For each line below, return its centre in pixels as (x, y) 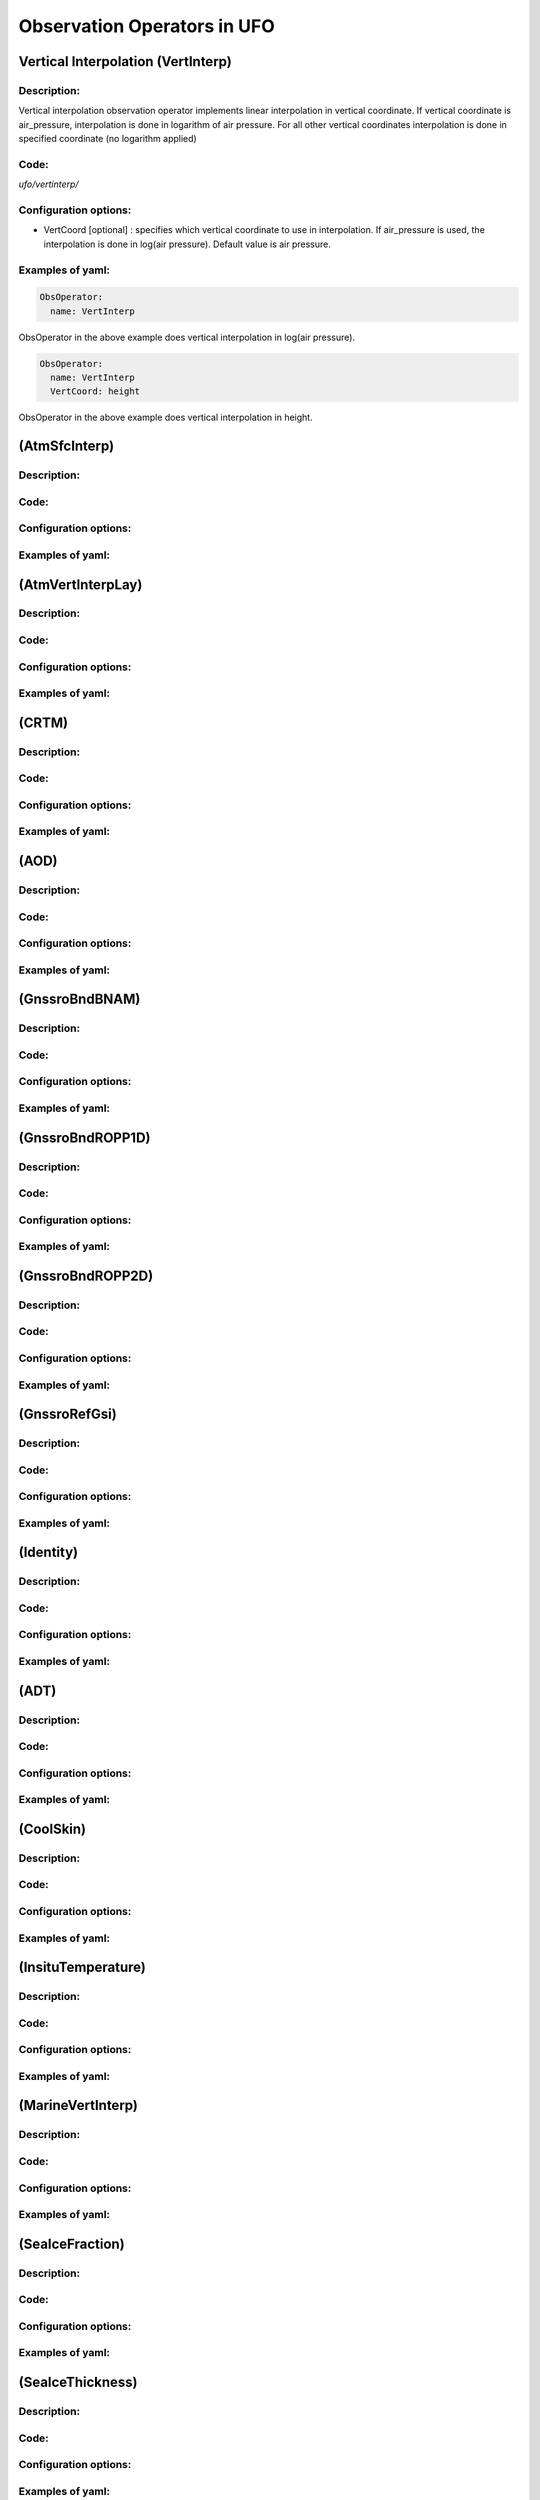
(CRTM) (43, 722)
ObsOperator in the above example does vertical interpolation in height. (166, 417)
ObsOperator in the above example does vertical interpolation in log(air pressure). (186, 337)
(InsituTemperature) (82, 1967)
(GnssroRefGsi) (67, 1414)
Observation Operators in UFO (146, 26)
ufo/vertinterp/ (48, 184)
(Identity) (48, 1552)
